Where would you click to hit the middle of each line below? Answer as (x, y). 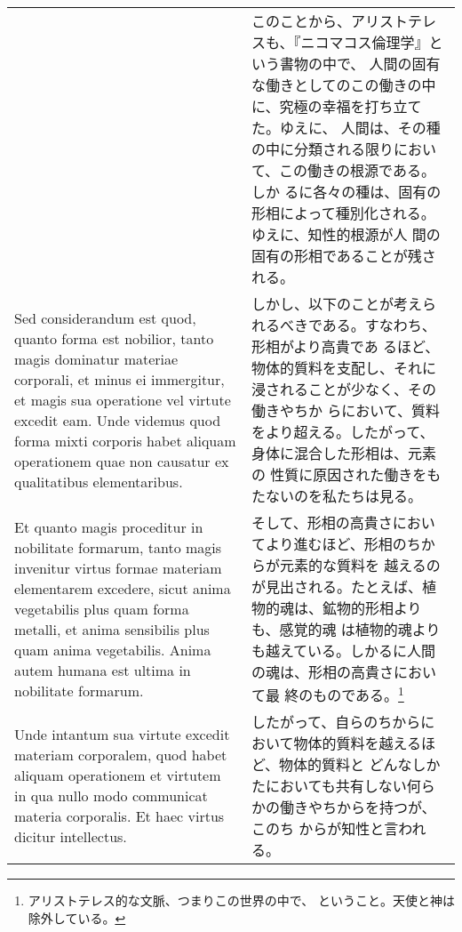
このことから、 (301, 21)
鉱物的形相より (372, 608)
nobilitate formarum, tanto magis (118, 547)
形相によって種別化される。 (343, 213)
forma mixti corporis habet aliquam (125, 440)
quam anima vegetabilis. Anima (113, 649)
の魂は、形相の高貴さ (322, 672)
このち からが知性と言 (325, 829)
